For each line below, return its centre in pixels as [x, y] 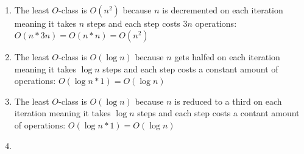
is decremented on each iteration [223, 10]
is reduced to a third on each [228, 101]
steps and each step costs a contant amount [218, 113]
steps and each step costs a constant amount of [190, 68]
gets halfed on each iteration [227, 56]
